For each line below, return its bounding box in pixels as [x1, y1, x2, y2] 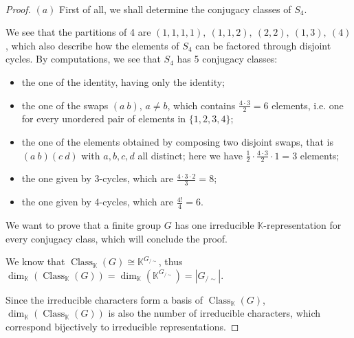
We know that [5, 254, 65, 269]
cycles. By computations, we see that [5, 52, 161, 66]
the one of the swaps [21, 98, 109, 112]
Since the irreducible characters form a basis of [5, 292, 203, 306]
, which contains [167, 98, 236, 112]
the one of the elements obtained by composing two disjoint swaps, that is [21, 134, 333, 148]
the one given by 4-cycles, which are [21, 194, 173, 209]
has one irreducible [175, 218, 254, 232]
